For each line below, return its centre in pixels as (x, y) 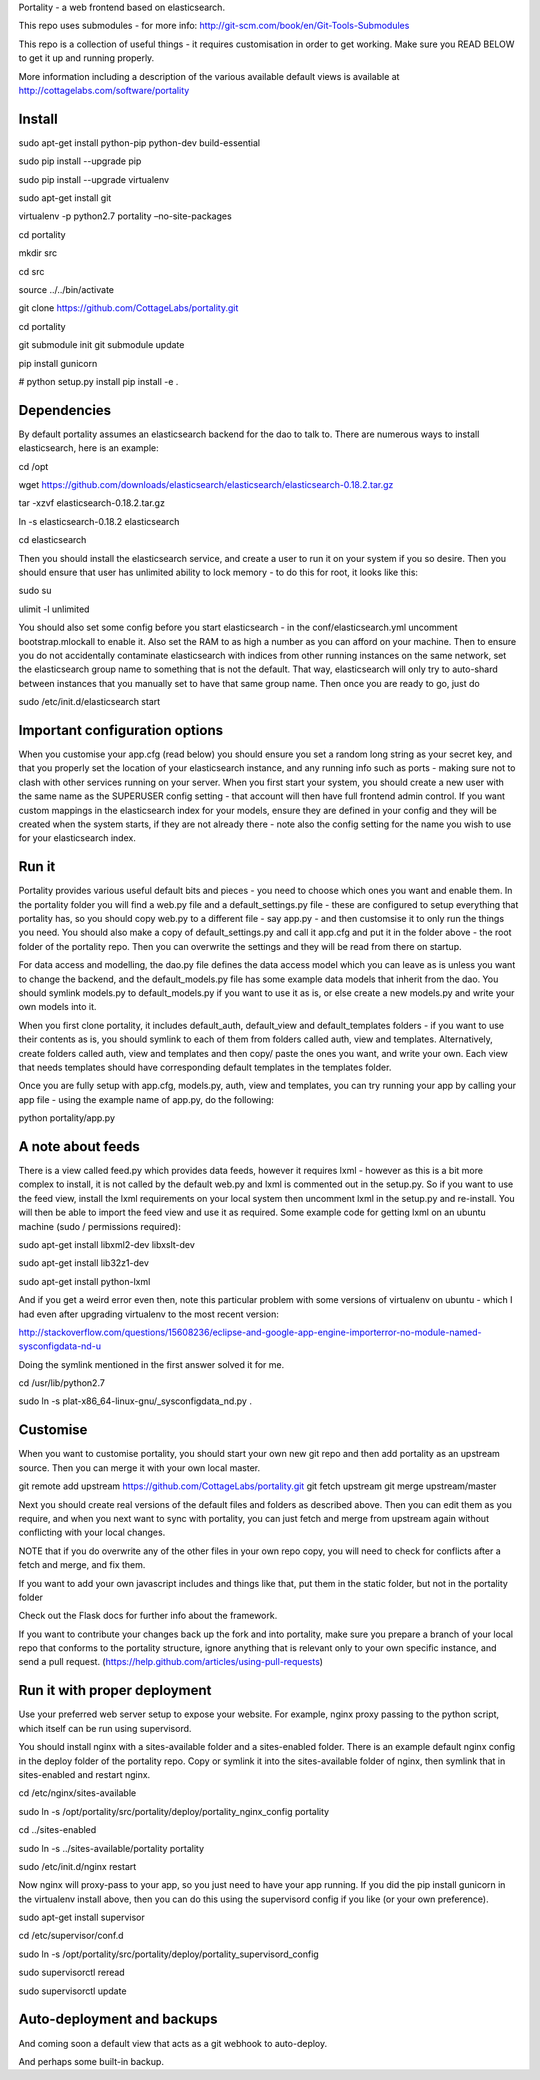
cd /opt (33, 466)
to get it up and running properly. (86, 58)
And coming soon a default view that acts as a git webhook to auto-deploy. (173, 2043)
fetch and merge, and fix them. (82, 1565)
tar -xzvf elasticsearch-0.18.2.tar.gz (91, 503)
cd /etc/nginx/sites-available (77, 1793)
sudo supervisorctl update (72, 1991)
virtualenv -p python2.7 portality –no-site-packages (125, 216)
